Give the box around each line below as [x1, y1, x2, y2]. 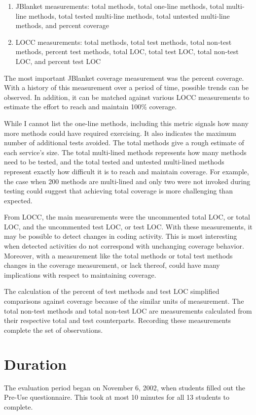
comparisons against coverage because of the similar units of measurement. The [4, 296, 244, 306]
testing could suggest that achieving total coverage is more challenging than [4, 186, 233, 196]
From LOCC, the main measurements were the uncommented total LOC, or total [4, 212, 251, 222]
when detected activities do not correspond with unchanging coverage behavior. [4, 241, 244, 251]
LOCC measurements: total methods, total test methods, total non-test [15, 36, 232, 47]
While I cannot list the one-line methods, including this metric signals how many [4, 118, 249, 128]
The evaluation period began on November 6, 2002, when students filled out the [4, 382, 246, 392]
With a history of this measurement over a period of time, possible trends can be [4, 82, 249, 93]
